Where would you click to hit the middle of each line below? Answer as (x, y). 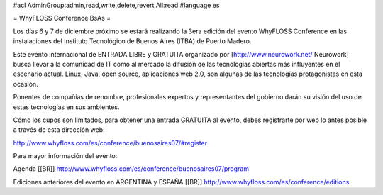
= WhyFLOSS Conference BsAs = (62, 18)
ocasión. (26, 84)
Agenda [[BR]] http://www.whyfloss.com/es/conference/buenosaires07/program (131, 169)
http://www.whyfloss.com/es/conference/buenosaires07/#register (110, 143)
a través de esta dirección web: (59, 130)
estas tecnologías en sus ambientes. (66, 107)
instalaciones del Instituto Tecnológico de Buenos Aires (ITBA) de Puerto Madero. (132, 41)
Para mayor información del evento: (65, 156)
